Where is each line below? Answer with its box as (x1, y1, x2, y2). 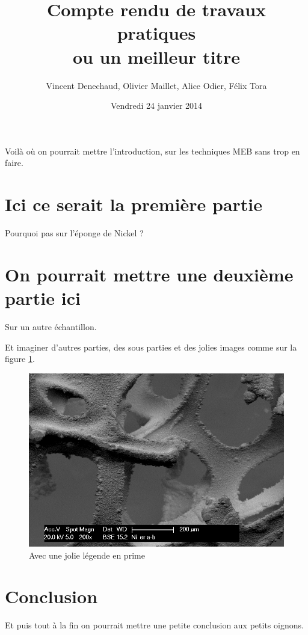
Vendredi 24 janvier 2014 (110, 99, 203, 112)
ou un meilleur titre (72, 44, 241, 69)
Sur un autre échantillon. (5, 320, 97, 333)
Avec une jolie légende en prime (29, 548, 145, 561)
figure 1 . (5, 352, 35, 365)
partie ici (5, 285, 81, 310)
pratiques (117, 20, 196, 45)
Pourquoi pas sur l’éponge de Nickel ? (5, 227, 144, 239)
